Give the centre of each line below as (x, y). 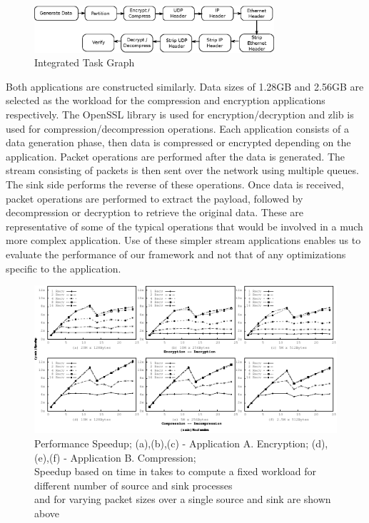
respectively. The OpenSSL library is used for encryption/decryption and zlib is (180, 114)
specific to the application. (64, 268)
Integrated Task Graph (85, 62)
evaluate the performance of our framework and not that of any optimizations (176, 254)
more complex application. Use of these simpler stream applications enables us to (183, 240)
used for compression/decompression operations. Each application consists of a (177, 128)
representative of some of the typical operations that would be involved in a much (184, 226)
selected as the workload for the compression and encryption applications (166, 100)
